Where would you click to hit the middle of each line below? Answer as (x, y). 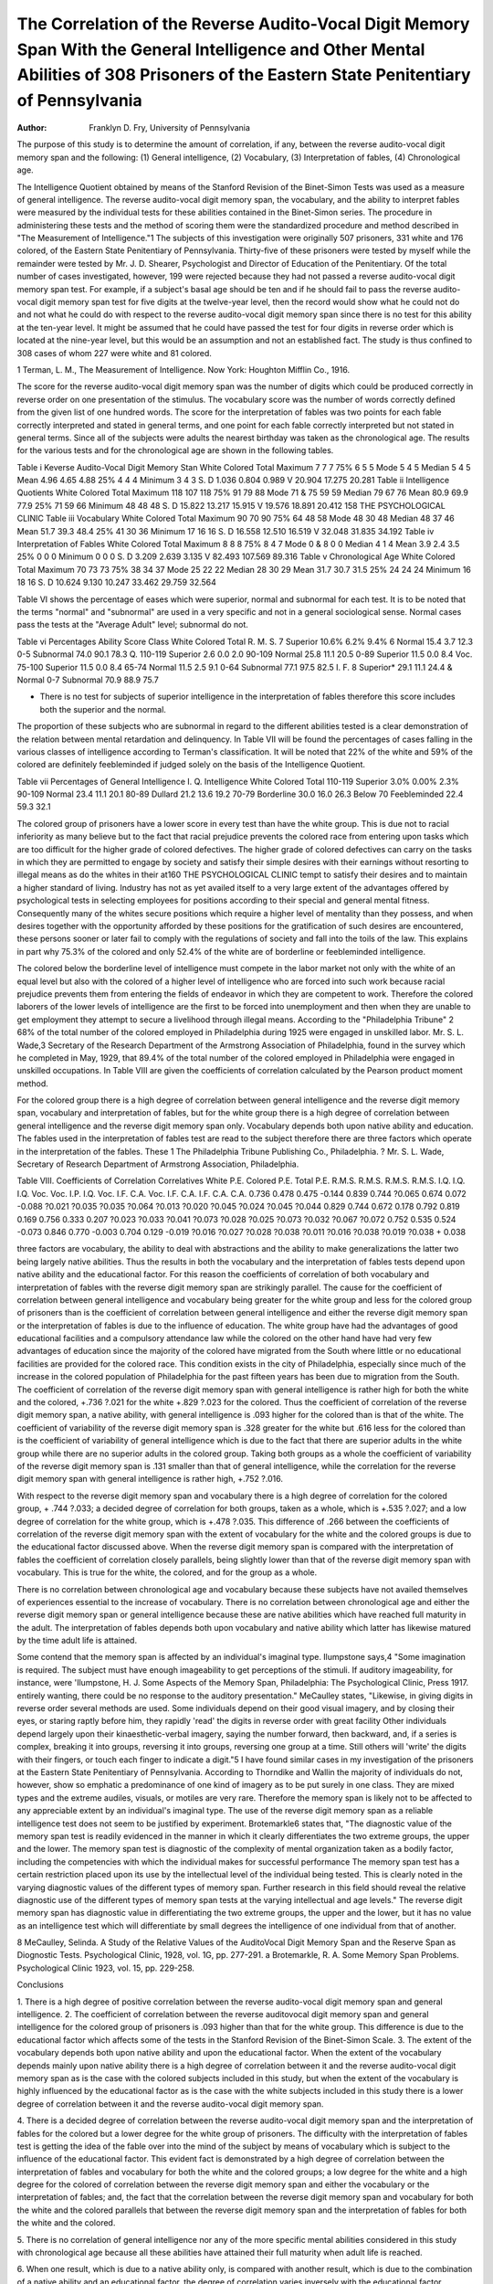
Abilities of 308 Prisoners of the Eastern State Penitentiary (244, 75)
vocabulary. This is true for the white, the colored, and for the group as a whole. (167, 1572)
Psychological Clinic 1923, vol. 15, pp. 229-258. (106, 1968)
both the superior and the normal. (103, 709)
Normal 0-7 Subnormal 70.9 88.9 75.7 (88, 680)
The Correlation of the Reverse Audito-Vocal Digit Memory (243, 24)
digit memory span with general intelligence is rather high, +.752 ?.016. (150, 1479)
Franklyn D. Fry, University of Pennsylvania (170, 127)
